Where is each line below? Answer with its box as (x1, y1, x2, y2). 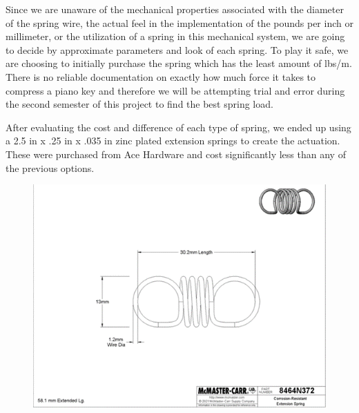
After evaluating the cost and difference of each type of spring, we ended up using (6, 119, 351, 134)
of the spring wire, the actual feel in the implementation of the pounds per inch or (6, 15, 353, 30)
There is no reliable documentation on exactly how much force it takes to (6, 69, 316, 84)
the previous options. (6, 160, 95, 175)
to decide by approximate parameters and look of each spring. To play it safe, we (6, 42, 349, 57)
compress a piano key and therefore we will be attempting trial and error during (6, 83, 345, 97)
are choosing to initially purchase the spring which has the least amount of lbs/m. (6, 56, 352, 70)
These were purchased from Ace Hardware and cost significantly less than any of (6, 146, 346, 161)
